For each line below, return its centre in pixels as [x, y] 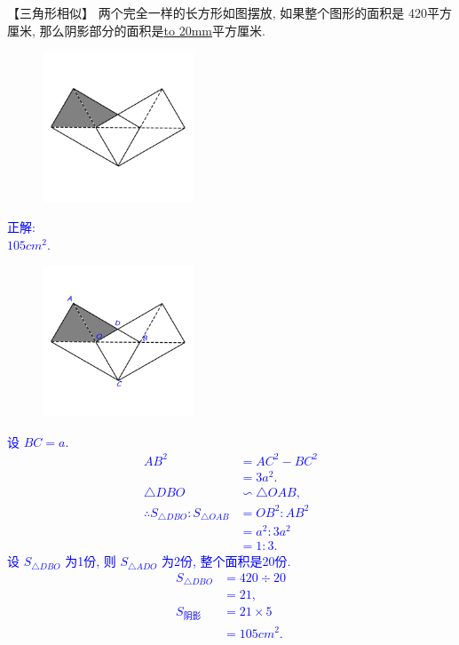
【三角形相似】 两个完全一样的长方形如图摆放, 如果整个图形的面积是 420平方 [229, 12]
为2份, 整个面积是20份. [226, 561]
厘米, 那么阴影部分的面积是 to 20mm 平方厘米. [136, 30]
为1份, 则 [91, 561]
